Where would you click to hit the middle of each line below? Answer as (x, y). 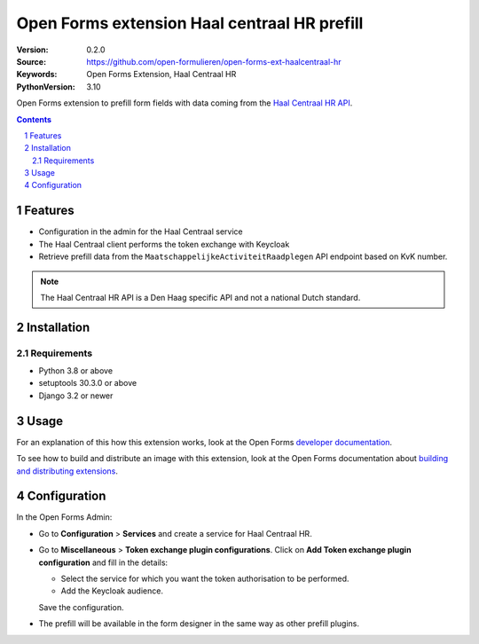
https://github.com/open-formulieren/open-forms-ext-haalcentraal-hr (214, 61)
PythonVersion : (46, 86)
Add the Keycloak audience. (112, 591)
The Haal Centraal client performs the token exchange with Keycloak (164, 244)
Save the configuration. (81, 607)
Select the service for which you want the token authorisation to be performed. (205, 579)
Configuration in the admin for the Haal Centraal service (141, 232)
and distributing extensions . (67, 471)
